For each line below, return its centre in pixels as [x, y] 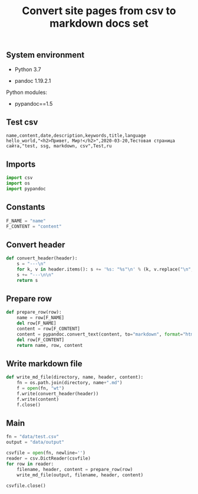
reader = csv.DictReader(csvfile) [49, 459]
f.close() [29, 405]
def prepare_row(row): [34, 312]
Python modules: [27, 92]
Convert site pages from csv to [99, 11]
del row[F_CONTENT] [41, 340]
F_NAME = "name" [26, 221]
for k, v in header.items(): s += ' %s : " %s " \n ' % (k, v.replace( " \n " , [105, 269]
